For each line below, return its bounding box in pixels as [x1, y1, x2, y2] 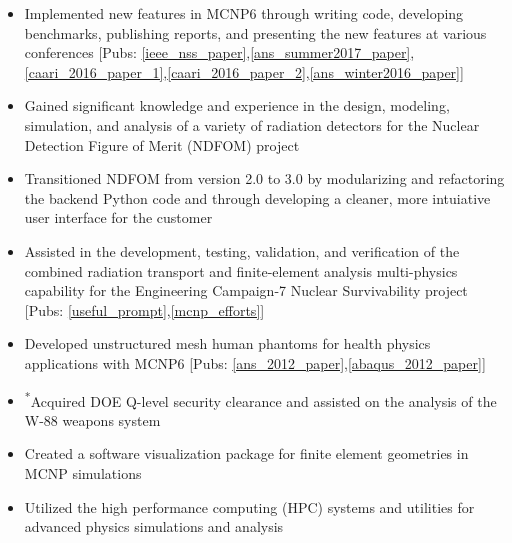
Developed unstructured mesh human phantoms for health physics [24, 333, 431, 354]
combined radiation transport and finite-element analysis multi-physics [24, 260, 458, 281]
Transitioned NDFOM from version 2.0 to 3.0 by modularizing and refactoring [24, 168, 505, 189]
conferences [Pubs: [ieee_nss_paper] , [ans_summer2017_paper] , [24, 42, 415, 63]
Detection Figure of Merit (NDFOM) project [24, 134, 300, 155]
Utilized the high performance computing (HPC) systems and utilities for [24, 496, 475, 517]
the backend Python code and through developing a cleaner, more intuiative [24, 187, 491, 208]
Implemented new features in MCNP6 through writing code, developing [24, 3, 464, 23]
